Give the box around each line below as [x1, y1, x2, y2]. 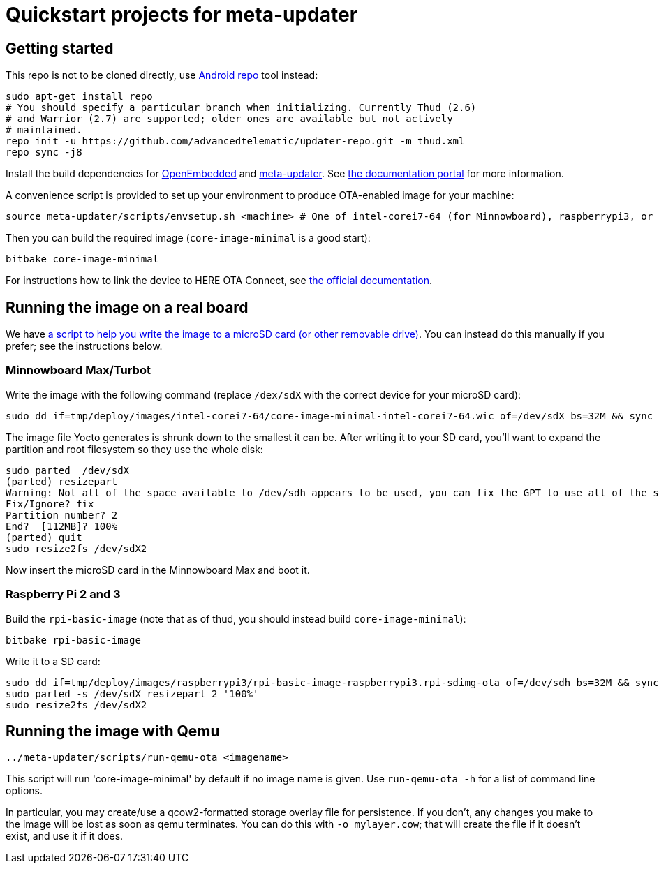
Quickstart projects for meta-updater [6, 3, 358, 27]
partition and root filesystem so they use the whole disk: [6, 443, 263, 455]
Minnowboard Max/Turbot [6, 363, 151, 378]
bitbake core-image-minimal [6, 253, 159, 265]
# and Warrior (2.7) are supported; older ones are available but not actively [6, 113, 453, 125]
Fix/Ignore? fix [6, 498, 94, 510]
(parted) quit [6, 531, 82, 543]
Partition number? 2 [6, 509, 118, 521]
